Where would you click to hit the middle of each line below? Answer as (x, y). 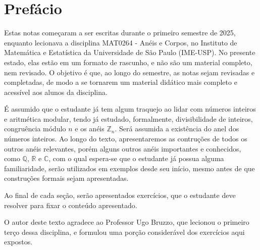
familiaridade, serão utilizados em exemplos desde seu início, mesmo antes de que (129, 168)
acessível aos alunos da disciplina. (56, 92)
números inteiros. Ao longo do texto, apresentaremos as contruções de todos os (126, 139)
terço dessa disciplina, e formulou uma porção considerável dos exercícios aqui (124, 232)
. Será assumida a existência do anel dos (177, 129)
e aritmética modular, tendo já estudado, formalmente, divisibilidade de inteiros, (128, 118)
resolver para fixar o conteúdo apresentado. (71, 205)
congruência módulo (35, 129)
